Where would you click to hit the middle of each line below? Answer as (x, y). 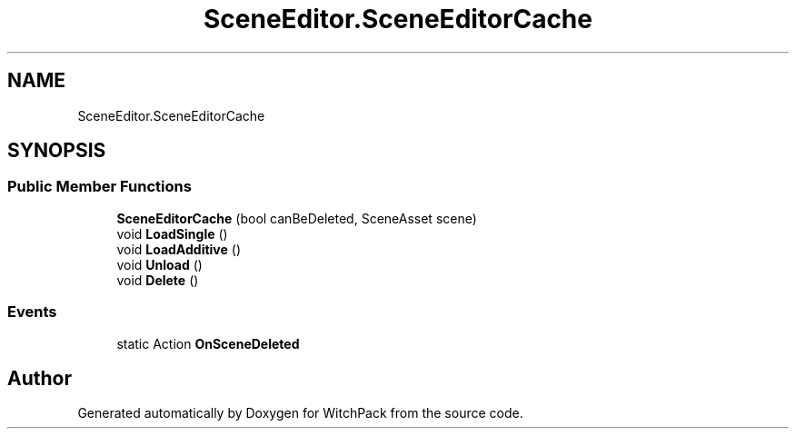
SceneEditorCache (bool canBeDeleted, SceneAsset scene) (297, 218)
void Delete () (158, 280)
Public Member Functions (99, 187)
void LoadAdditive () (179, 249)
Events (32, 312)
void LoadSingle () (172, 233)
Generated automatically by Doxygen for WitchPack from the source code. (300, 413)
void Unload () (159, 264)
